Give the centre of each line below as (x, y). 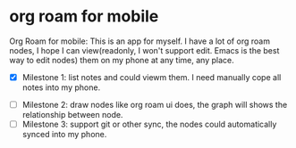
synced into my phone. (64, 135)
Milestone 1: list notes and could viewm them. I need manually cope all (152, 77)
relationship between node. (72, 115)
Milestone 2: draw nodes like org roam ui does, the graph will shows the (155, 105)
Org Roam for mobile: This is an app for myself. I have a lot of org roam (140, 41)
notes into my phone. (61, 87)
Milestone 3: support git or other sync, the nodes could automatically (149, 124)
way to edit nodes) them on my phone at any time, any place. (122, 60)
